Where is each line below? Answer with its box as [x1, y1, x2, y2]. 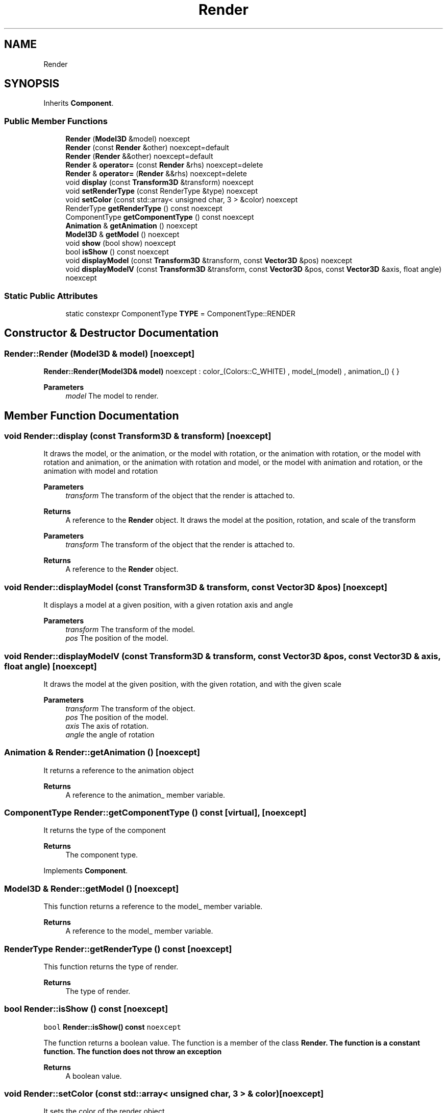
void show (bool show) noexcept [65, 239, 176, 248]
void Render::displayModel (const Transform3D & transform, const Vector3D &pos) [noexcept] [4, 582, 387, 592]
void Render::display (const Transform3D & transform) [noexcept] [4, 431, 271, 441]
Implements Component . [43, 866, 128, 875]
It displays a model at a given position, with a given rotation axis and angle [43, 600, 293, 610]
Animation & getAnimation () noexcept [65, 221, 198, 230]
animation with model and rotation [43, 467, 158, 476]
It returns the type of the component [43, 826, 166, 835]
